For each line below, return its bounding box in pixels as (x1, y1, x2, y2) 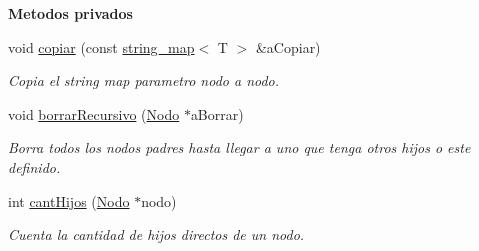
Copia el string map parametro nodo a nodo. (8, 70, 280, 91)
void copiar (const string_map (8, 36, 195, 57)
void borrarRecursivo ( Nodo (8, 103, 180, 124)
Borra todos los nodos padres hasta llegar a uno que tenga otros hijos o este (8, 137, 471, 158)
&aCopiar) (255, 36, 321, 57)
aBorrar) (190, 103, 244, 124)
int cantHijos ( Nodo (8, 190, 130, 211)
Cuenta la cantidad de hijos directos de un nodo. (8, 224, 305, 245)
